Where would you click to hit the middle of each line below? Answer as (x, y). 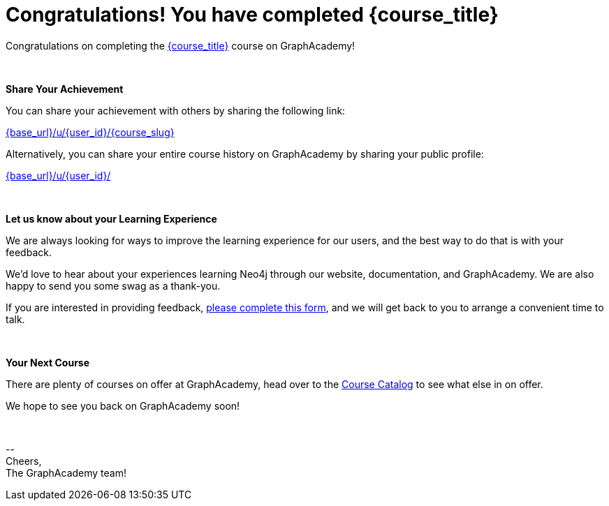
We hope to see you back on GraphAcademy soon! (123, 405)
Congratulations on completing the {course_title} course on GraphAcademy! (181, 45)
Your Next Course (48, 362)
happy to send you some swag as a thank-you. (113, 285)
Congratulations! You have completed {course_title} (252, 15)
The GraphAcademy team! (66, 472)
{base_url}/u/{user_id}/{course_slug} (90, 132)
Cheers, (24, 461)
